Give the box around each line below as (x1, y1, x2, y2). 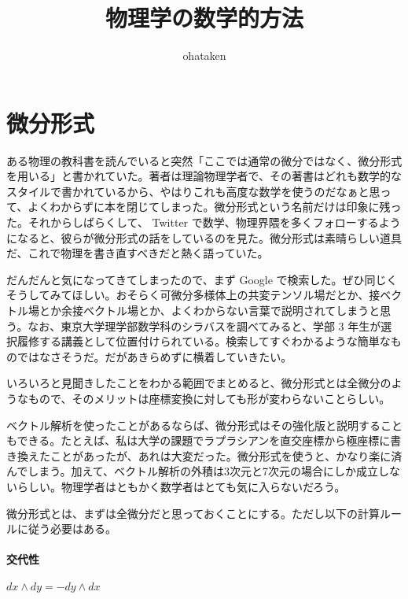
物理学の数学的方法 (105, 2, 303, 34)
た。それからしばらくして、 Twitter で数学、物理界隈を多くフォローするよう (6, 214, 401, 231)
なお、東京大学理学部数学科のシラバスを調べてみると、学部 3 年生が (28, 317, 381, 334)
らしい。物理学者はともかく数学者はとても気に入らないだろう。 (17, 478, 346, 494)
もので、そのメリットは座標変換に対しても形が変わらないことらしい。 (28, 390, 391, 406)
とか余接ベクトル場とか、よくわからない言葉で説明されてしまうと (39, 302, 380, 318)
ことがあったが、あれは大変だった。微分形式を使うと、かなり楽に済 (50, 447, 402, 464)
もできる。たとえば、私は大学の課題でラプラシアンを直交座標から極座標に (6, 432, 391, 449)
